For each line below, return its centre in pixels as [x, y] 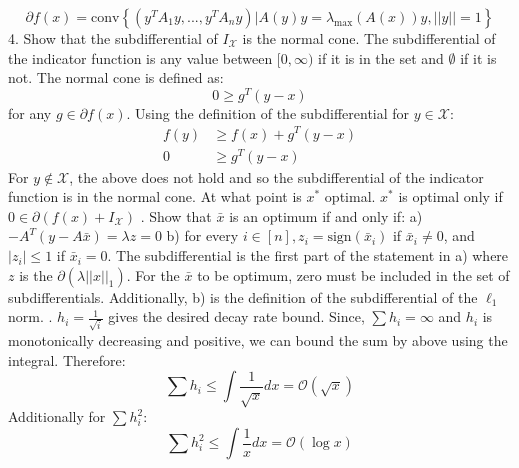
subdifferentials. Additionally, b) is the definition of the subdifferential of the [243, 296]
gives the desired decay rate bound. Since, [236, 316]
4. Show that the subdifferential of [113, 38]
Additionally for [57, 416]
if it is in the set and [381, 57]
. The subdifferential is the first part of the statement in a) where [308, 255]
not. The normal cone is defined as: [116, 77]
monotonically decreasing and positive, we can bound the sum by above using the [258, 339]
